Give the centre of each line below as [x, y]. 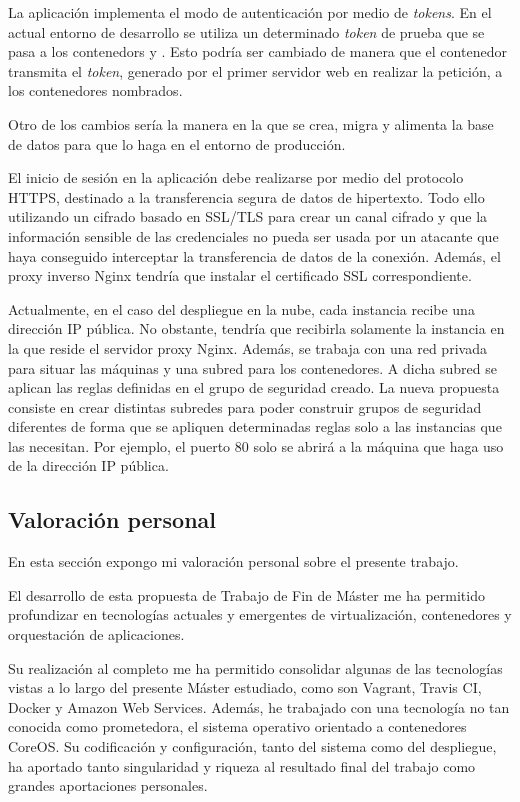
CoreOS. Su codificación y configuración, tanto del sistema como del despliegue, [252, 746]
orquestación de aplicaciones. [96, 634]
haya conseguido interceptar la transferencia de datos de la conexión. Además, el [254, 255]
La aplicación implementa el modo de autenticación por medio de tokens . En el [250, 12]
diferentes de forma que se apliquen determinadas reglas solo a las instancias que [255, 426]
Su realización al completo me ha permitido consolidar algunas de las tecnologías [255, 667]
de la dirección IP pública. [88, 465]
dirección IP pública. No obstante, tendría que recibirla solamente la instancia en [256, 328]
